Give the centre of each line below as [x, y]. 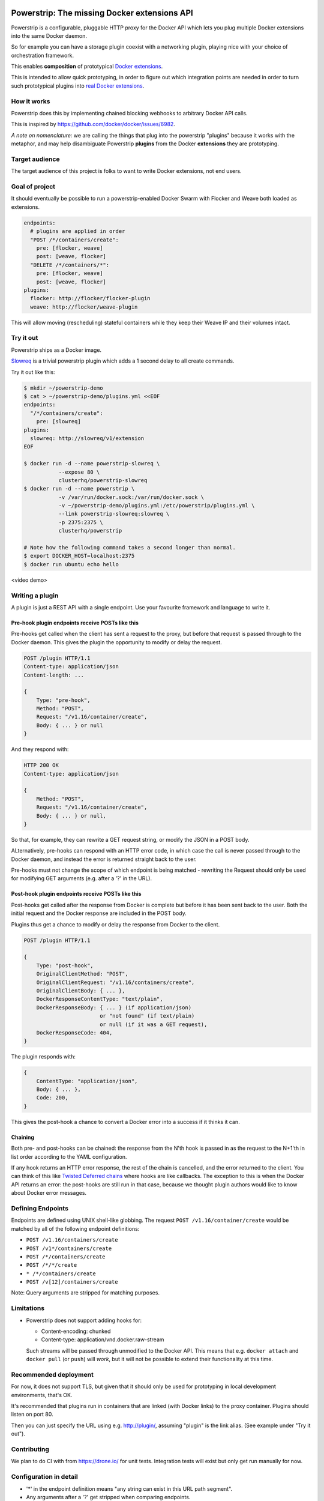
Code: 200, [52, 1098]
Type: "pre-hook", [63, 700]
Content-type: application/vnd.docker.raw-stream [103, 1339]
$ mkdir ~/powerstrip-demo [63, 388]
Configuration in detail [44, 1477]
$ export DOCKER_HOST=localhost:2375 [79, 556]
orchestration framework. [43, 55]
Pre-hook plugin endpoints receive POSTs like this [75, 623]
